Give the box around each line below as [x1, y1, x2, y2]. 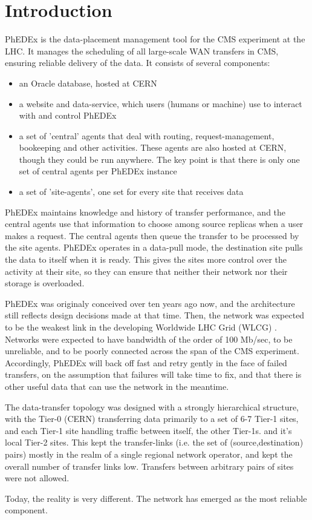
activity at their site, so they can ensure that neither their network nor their [5, 265, 288, 277]
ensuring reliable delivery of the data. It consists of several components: [5, 56, 270, 69]
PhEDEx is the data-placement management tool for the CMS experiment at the [5, 33, 305, 45]
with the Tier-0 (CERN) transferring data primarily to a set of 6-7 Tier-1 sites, [5, 412, 299, 425]
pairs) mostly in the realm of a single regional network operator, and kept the [5, 447, 293, 460]
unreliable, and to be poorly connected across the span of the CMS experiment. [5, 344, 299, 357]
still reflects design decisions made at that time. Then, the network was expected [5, 309, 305, 321]
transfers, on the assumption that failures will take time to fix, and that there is [5, 368, 302, 381]
